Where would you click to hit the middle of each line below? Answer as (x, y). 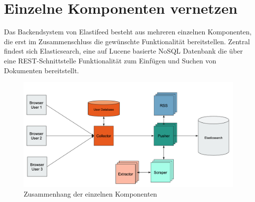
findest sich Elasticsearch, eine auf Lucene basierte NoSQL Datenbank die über (124, 51)
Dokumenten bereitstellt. (41, 70)
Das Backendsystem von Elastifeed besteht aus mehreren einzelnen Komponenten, (128, 32)
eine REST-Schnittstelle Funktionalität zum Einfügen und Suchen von (110, 60)
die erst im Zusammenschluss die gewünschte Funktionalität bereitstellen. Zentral (127, 41)
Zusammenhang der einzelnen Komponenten (91, 193)
